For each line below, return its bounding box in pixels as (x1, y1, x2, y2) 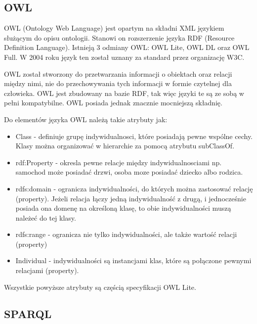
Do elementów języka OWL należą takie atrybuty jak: (4, 114, 168, 124)
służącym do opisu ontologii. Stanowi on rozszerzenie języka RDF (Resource (4, 32, 235, 43)
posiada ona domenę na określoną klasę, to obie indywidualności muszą (15, 203, 231, 213)
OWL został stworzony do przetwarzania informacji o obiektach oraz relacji (4, 68, 232, 79)
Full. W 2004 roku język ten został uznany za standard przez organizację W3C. (4, 51, 245, 62)
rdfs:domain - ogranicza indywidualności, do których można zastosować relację (15, 183, 253, 193)
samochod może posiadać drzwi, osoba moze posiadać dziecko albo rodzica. (15, 167, 243, 177)
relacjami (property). (15, 265, 79, 276)
